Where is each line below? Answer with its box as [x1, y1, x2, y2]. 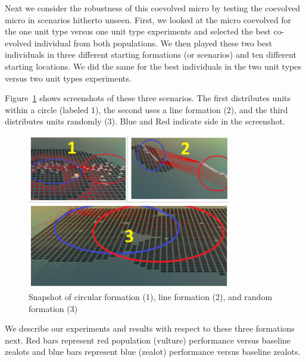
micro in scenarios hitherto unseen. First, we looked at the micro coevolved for [5, 13, 291, 26]
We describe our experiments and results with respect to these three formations [5, 322, 295, 335]
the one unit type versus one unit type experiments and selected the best [5, 25, 271, 38]
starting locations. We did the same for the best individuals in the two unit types [5, 60, 301, 72]
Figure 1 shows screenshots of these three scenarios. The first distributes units [5, 92, 291, 104]
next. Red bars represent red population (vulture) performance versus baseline [5, 333, 291, 346]
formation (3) [29, 302, 78, 314]
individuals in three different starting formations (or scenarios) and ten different [5, 48, 296, 61]
